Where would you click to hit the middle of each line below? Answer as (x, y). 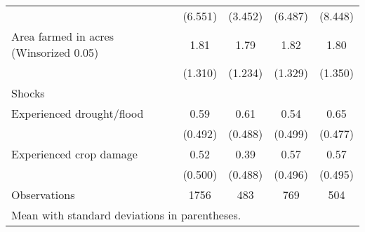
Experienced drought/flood (78, 113)
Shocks (28, 93)
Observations (43, 195)
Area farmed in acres (62, 36)
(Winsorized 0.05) (55, 52)
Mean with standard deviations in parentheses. (126, 215)
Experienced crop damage (74, 154)
